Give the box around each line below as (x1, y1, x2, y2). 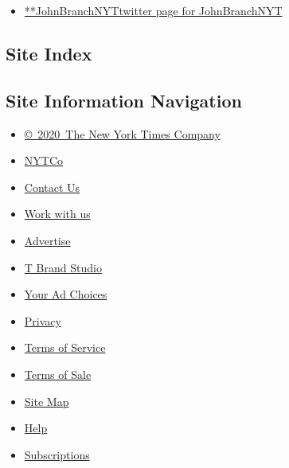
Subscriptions (24, 446, 90, 462)
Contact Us (24, 178, 80, 195)
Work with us (24, 205, 91, 222)
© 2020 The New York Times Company (24, 125, 221, 142)
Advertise (24, 232, 71, 248)
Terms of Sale (24, 365, 92, 382)
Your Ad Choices (24, 286, 107, 302)
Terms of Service (24, 339, 106, 356)
